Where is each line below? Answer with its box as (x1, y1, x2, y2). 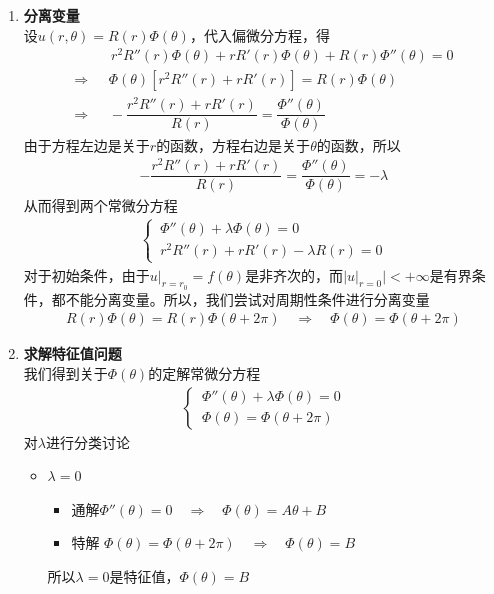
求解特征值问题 (23, 343, 122, 364)
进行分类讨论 (45, 431, 130, 452)
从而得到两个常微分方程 (23, 195, 178, 216)
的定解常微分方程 (148, 362, 261, 383)
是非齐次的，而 (245, 264, 344, 285)
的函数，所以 (316, 134, 401, 155)
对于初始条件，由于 (23, 264, 150, 285)
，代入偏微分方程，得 (189, 24, 330, 45)
